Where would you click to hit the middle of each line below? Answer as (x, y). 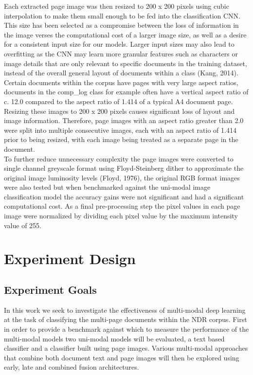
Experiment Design (70, 259)
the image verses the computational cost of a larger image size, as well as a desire (125, 34)
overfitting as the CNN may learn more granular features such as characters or (121, 53)
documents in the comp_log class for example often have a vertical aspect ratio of (126, 92)
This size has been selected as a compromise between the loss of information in (121, 25)
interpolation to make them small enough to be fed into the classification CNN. (122, 15)
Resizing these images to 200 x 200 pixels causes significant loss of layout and (119, 111)
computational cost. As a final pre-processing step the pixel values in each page (122, 206)
